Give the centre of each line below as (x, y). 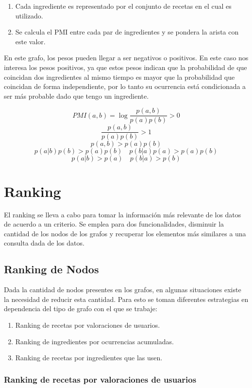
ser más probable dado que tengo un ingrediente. (76, 96)
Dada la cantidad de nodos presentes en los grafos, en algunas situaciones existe (123, 290)
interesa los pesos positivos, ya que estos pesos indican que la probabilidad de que (126, 67)
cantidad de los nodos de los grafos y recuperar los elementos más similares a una (125, 233)
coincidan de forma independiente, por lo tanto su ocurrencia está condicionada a (125, 86)
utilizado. (29, 15)
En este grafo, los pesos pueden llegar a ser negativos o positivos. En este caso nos (126, 58)
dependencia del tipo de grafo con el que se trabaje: (81, 309)
